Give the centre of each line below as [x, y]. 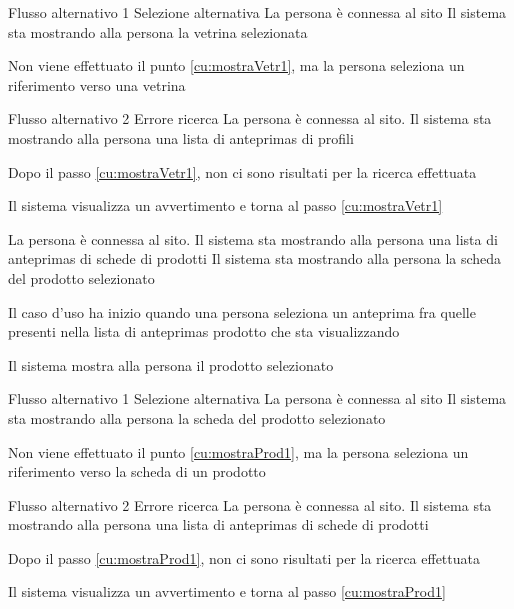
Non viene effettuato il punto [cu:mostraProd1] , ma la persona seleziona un [238, 451]
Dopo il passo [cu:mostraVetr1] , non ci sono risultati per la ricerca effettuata [242, 171]
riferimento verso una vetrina [97, 84]
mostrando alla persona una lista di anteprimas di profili [181, 137]
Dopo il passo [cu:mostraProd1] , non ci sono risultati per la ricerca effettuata [244, 557]
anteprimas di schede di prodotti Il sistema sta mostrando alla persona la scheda [255, 258]
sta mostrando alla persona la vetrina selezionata [158, 31]
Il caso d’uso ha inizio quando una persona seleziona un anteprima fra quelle [242, 311]
